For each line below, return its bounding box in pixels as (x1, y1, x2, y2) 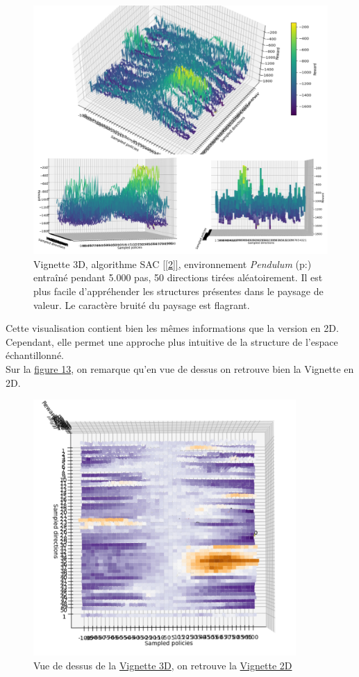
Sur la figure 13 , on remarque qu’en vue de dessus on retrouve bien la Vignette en (6, 361, 354, 376)
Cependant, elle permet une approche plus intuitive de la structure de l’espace (6, 334, 338, 349)
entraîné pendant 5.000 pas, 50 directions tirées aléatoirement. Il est (33, 270, 323, 285)
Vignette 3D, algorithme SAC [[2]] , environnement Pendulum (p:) (33, 256, 312, 271)
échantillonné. (6, 348, 65, 362)
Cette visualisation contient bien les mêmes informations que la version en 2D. (6, 321, 339, 335)
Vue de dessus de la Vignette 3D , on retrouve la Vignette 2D (33, 658, 292, 672)
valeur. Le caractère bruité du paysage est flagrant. (33, 297, 250, 312)
